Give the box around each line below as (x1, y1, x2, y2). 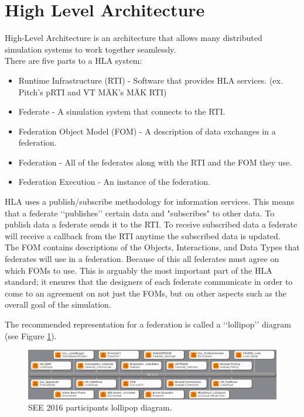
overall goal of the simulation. (5, 298, 111, 311)
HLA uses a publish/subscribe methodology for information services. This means (5, 195, 295, 208)
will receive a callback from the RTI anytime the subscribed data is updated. (5, 229, 281, 242)
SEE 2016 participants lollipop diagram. (28, 401, 172, 413)
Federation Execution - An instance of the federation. (18, 175, 211, 188)
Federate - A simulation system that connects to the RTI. (18, 105, 226, 118)
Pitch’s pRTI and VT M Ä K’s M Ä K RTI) (18, 85, 167, 98)
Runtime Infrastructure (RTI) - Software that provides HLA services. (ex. (18, 74, 283, 86)
